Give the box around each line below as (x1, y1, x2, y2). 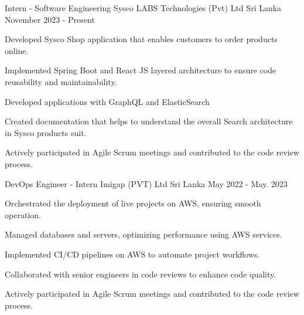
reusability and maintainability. (5, 75, 117, 87)
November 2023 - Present (5, 13, 95, 25)
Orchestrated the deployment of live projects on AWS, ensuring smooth (5, 197, 261, 209)
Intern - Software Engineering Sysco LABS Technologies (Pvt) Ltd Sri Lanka (5, 2, 282, 13)
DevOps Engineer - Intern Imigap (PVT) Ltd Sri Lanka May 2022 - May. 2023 (5, 177, 288, 189)
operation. (5, 208, 41, 221)
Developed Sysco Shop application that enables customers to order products (5, 33, 278, 45)
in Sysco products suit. (5, 126, 87, 138)
